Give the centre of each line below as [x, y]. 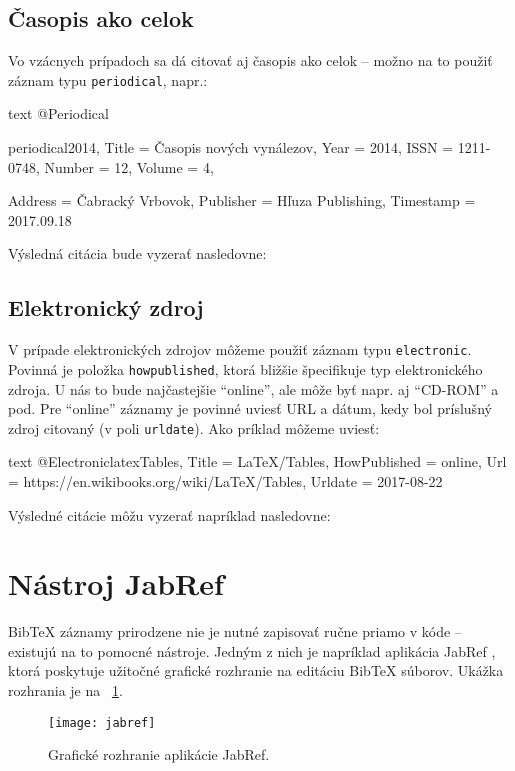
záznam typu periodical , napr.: [108, 79]
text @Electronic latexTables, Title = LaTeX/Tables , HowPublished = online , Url [257, 461]
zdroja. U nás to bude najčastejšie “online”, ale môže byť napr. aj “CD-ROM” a [253, 388]
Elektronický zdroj [106, 307]
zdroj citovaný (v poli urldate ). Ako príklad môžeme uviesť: [194, 427]
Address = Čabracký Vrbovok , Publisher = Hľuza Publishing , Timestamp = [242, 200]
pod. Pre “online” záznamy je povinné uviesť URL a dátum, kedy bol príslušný [250, 408]
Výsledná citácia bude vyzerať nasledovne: [137, 253]
